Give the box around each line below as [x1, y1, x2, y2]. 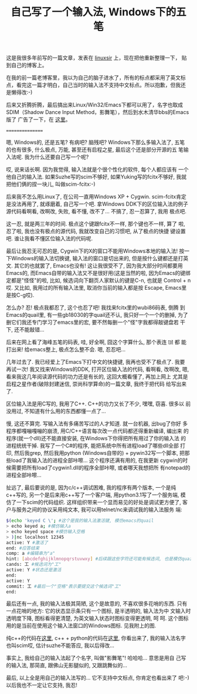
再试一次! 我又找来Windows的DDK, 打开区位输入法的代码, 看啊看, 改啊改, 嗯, [6, 366, 189, 373]
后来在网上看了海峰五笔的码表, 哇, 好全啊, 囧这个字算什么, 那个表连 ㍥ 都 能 [6, 338, 186, 346]
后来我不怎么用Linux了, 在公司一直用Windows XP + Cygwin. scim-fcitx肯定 [6, 193, 186, 200]
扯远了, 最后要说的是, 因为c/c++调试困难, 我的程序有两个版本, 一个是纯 [6, 484, 176, 491]
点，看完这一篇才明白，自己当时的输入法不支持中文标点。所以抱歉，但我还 [6, 82, 186, 89]
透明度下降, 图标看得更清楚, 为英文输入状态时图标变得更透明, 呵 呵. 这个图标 [6, 615, 189, 622]
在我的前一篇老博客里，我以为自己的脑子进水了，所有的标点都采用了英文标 [6, 74, 186, 81]
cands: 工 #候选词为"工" [6, 562, 62, 568]
